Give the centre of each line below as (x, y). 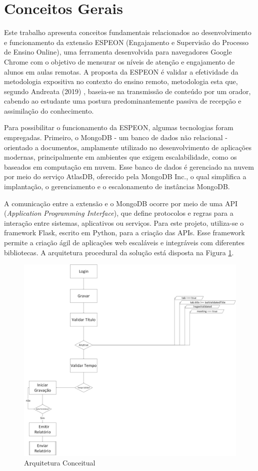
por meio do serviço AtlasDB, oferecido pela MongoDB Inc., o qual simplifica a (125, 176)
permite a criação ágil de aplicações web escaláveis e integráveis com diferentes (124, 242)
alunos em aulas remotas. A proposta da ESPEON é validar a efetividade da (121, 71)
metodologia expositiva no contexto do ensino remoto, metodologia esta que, (121, 81)
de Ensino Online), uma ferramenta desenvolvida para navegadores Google (118, 52)
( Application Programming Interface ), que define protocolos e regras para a (119, 213)
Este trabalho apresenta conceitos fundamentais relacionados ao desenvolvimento (128, 32)
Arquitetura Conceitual (60, 463)
